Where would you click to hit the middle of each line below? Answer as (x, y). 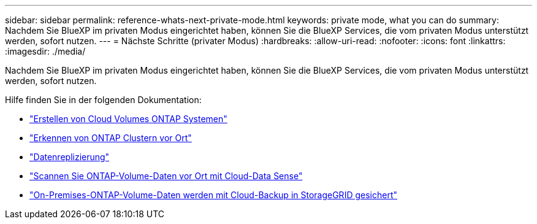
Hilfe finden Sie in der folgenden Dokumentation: (103, 100)
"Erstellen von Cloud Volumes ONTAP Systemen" (128, 119)
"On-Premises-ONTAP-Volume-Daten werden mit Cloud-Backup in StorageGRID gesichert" (213, 195)
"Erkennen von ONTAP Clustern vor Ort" (111, 138)
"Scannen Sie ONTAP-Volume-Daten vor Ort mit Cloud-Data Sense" (166, 176)
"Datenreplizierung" (70, 157)
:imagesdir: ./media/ (45, 51)
